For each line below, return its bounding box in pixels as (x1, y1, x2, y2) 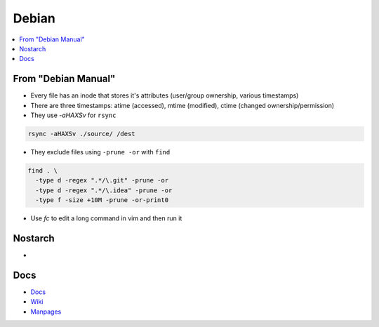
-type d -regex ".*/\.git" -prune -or (35, 176, 168, 185)
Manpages (30, 307, 62, 316)
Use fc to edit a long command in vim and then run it (30, 214, 182, 222)
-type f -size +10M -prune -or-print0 (35, 196, 168, 204)
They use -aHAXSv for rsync (30, 111, 117, 119)
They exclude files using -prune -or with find (30, 147, 171, 156)
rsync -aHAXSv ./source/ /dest (27, 130, 136, 138)
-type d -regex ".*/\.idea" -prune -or (35, 186, 173, 194)
